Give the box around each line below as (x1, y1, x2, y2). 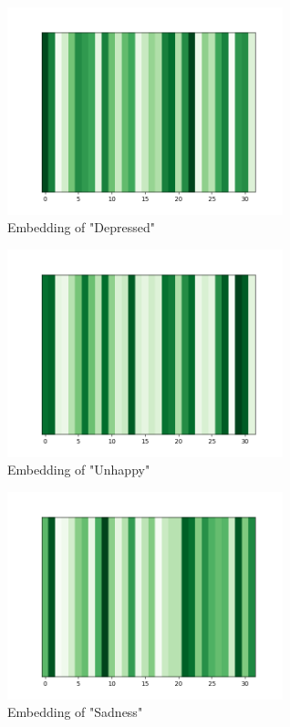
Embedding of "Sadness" (7, 702, 143, 722)
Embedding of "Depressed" (7, 218, 155, 237)
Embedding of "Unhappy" (7, 460, 150, 479)
